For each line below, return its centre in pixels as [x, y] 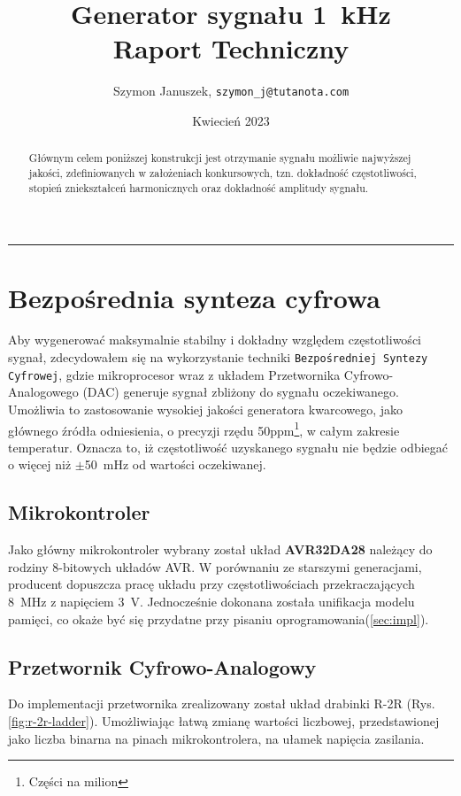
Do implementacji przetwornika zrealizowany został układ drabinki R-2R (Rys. [222, 703]
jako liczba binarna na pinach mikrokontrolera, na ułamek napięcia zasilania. [216, 738]
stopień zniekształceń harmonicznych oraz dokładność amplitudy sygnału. [199, 187]
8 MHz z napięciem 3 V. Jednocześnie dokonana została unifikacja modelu [211, 601]
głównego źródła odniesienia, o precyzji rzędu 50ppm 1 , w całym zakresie [204, 429]
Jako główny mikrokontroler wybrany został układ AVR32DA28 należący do [220, 549]
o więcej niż [40, 464]
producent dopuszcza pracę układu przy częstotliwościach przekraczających [211, 584]
